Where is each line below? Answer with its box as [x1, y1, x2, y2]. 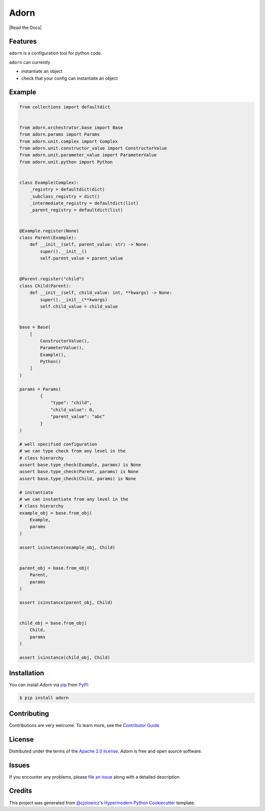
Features [9, 37, 37, 46]
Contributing [9, 709, 49, 718]
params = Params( [19, 386, 61, 392]
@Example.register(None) [19, 228, 79, 234]
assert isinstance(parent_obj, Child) [19, 600, 113, 605]
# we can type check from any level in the [19, 448, 126, 454]
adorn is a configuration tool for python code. [9, 50, 103, 56]
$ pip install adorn [19, 695, 69, 701]
